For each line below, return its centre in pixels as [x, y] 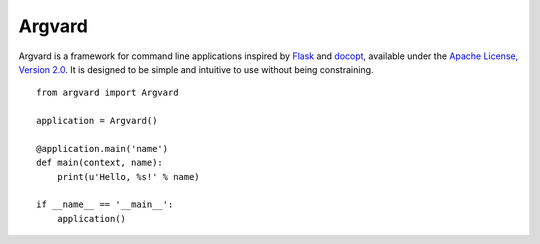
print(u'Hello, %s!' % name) [128, 176]
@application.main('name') [102, 148]
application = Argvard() [97, 121]
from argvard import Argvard [107, 93]
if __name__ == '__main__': [105, 204]
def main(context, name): [100, 163]
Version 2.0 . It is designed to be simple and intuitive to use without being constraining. [196, 69]
